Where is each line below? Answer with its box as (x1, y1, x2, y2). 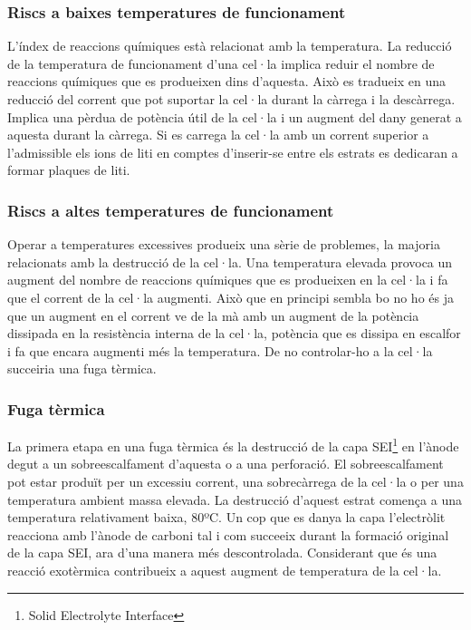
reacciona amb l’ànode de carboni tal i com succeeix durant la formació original (7, 525, 449, 544)
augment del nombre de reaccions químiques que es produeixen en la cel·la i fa (7, 270, 448, 289)
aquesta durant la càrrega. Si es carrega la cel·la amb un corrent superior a (7, 125, 429, 144)
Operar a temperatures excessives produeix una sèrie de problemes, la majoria (7, 235, 440, 254)
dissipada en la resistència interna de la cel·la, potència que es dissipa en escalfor (7, 324, 461, 343)
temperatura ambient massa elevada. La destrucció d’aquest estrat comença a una (7, 489, 462, 509)
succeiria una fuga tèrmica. (7, 359, 157, 378)
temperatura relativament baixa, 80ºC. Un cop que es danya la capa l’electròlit (7, 508, 446, 527)
